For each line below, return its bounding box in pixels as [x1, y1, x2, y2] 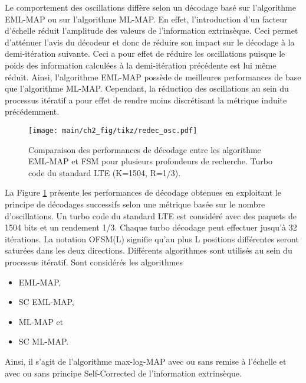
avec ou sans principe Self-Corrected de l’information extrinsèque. [5, 366, 242, 379]
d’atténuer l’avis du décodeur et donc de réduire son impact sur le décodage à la [5, 35, 295, 48]
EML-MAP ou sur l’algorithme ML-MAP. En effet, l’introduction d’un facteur [5, 12, 288, 25]
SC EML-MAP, [18, 296, 74, 308]
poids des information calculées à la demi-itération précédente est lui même [5, 59, 277, 71]
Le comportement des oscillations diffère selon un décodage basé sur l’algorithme [5, 1, 296, 13]
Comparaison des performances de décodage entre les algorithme [28, 143, 261, 155]
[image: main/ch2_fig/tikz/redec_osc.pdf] [28, 126, 198, 135]
